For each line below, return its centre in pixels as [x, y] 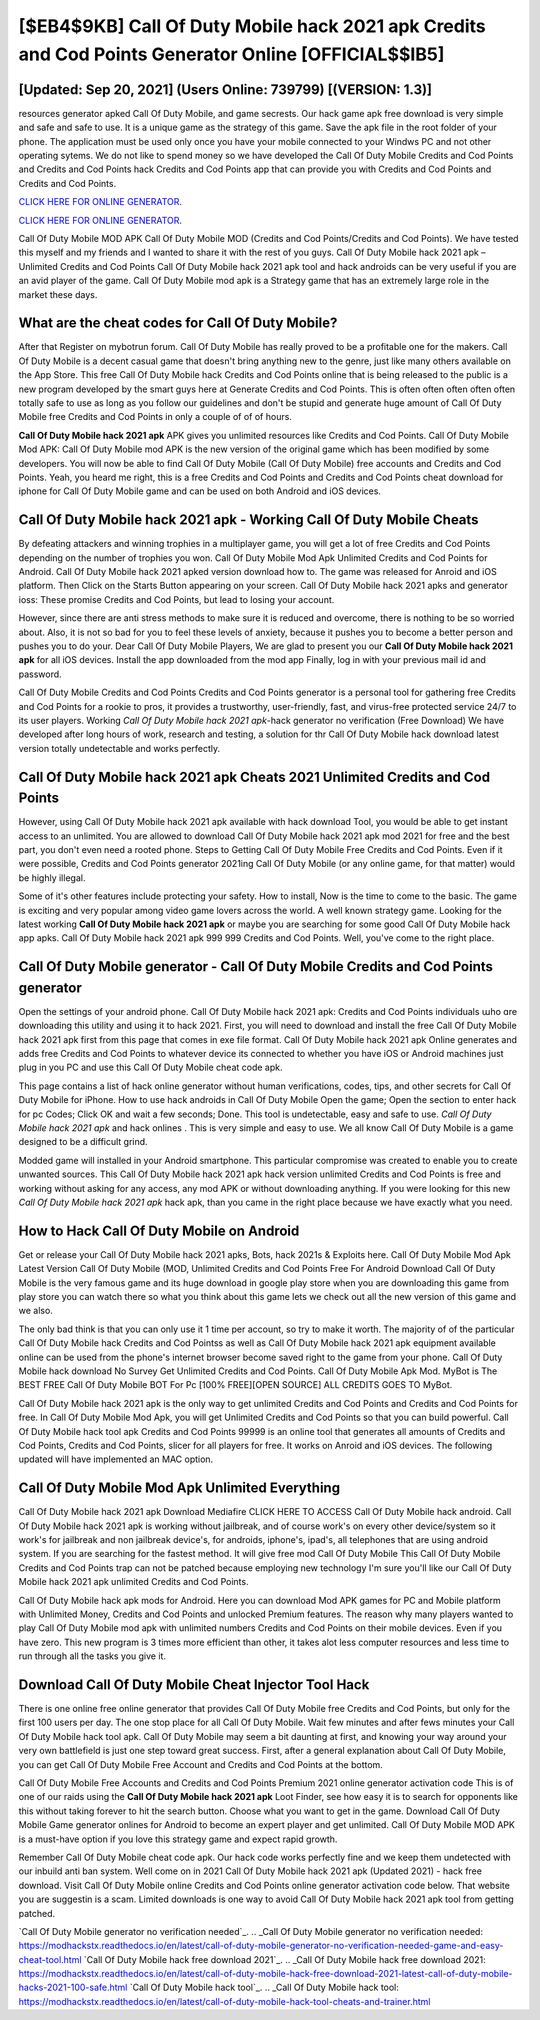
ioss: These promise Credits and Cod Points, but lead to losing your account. [176, 599]
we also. [36, 1311]
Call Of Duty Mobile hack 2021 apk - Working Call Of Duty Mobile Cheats [248, 520]
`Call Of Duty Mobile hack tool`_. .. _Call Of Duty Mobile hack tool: [264, 1987]
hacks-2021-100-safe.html [73, 1987]
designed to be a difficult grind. [83, 1142]
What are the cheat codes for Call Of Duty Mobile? [178, 323]
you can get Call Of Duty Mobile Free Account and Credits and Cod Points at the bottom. [201, 1764]
